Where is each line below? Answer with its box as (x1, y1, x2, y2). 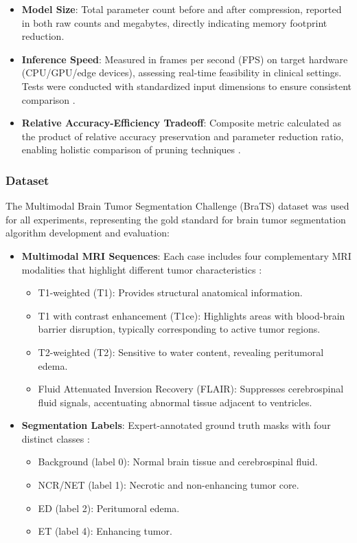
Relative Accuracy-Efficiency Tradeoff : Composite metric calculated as (21, 115, 341, 130)
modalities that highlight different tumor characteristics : (21, 262, 262, 276)
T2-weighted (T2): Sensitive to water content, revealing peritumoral (38, 344, 324, 359)
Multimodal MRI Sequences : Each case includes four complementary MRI (21, 248, 352, 263)
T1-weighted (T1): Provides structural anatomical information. (38, 285, 303, 300)
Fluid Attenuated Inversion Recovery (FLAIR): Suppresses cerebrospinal (38, 381, 344, 396)
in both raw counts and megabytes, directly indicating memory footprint (21, 15, 327, 30)
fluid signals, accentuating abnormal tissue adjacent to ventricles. (38, 395, 312, 409)
